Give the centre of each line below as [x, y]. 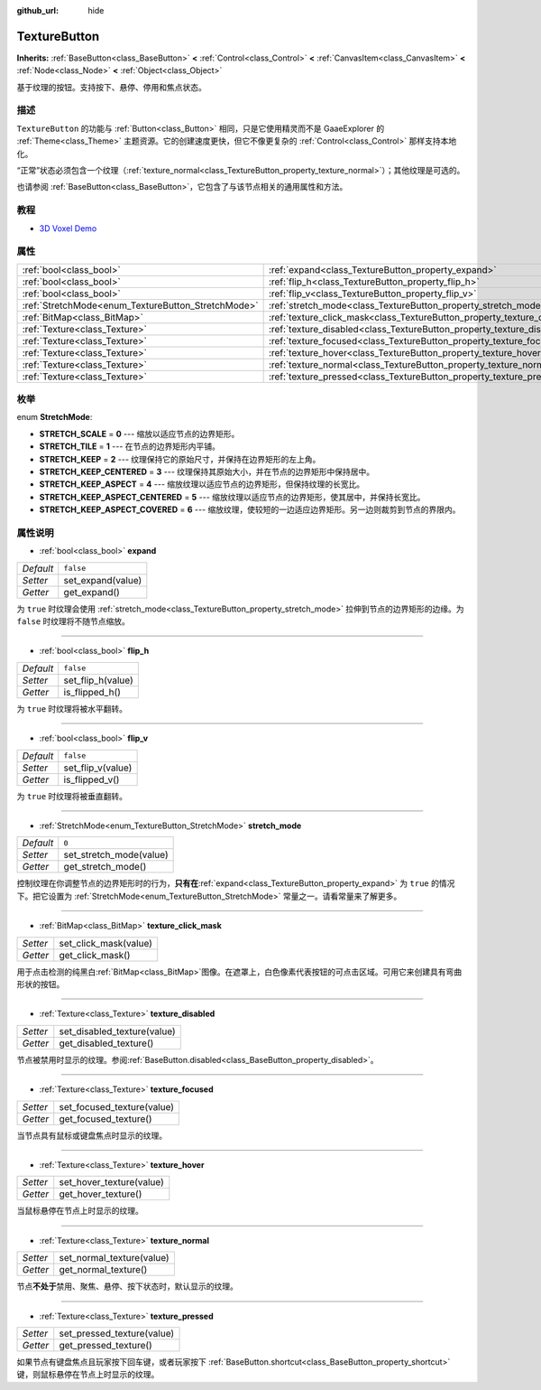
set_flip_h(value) [99, 680]
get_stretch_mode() [105, 867]
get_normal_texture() [103, 1270]
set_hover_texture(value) [111, 1182]
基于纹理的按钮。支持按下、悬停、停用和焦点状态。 [111, 87]
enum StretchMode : [55, 417]
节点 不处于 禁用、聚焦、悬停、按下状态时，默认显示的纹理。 [127, 1286]
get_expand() [92, 592]
